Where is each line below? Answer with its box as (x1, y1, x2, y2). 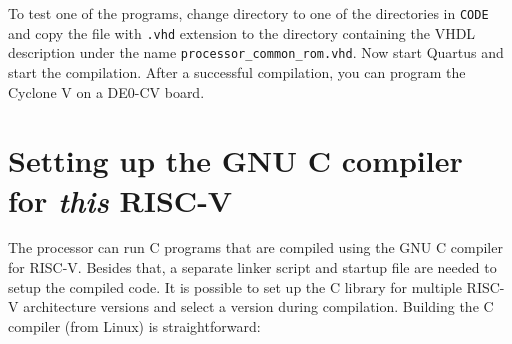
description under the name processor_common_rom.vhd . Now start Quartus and (8, 42, 504, 63)
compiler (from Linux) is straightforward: (8, 315, 261, 336)
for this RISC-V (8, 179, 233, 221)
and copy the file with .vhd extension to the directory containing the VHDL (8, 22, 476, 43)
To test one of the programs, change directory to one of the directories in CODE (8, 3, 489, 23)
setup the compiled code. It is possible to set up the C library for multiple (8, 276, 462, 297)
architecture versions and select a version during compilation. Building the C (23, 296, 494, 317)
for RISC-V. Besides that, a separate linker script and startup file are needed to (8, 257, 497, 278)
